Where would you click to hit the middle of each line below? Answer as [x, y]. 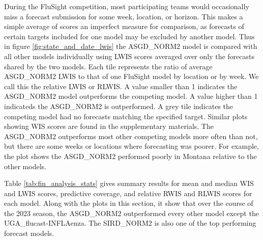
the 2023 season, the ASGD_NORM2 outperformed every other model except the [131, 213]
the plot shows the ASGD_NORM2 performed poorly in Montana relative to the [130, 156]
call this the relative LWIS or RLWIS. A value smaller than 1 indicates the [121, 86]
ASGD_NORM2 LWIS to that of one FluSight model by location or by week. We [131, 76]
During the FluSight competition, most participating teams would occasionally [127, 6]
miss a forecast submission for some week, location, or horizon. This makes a [124, 16]
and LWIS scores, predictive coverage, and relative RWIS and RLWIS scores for [128, 193]
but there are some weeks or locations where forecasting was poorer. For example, [131, 146]
